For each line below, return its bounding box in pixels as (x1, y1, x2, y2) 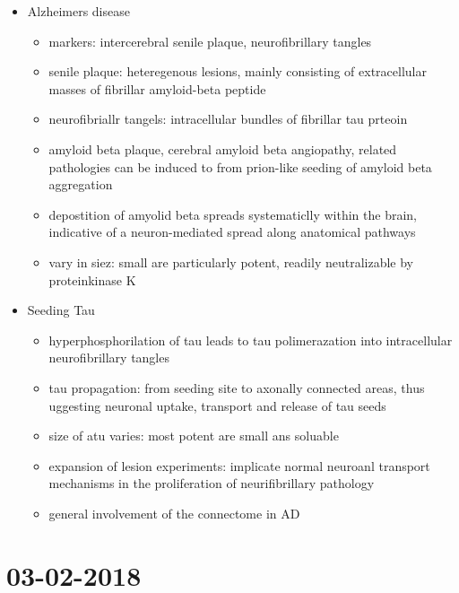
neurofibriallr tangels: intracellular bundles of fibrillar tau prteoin (48, 109, 408, 128)
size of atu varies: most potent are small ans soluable (48, 426, 339, 445)
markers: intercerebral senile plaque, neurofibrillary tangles (48, 31, 372, 50)
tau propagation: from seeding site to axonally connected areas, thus (48, 378, 425, 397)
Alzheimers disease (27, 2, 130, 20)
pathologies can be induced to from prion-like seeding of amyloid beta (48, 157, 432, 176)
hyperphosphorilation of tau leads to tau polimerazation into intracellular (48, 330, 453, 349)
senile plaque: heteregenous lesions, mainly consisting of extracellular (48, 62, 427, 81)
